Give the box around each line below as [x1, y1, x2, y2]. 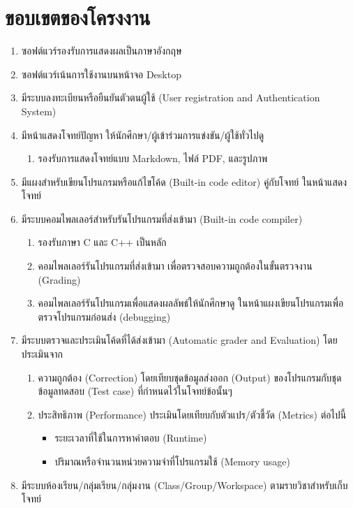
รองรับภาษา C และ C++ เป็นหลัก [38, 235, 167, 249]
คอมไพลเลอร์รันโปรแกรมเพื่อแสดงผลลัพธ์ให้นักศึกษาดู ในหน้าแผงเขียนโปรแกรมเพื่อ [38, 296, 344, 310]
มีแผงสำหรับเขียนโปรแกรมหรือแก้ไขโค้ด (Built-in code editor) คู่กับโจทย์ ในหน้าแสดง [21, 174, 347, 189]
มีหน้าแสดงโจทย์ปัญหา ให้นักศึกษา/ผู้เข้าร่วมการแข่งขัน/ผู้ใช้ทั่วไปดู [21, 127, 264, 142]
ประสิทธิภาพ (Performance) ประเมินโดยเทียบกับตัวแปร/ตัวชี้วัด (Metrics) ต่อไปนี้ [38, 407, 347, 421]
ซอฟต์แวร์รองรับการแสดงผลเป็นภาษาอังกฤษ [21, 43, 182, 58]
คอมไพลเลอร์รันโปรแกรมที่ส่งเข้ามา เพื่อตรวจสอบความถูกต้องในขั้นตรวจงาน [38, 259, 313, 273]
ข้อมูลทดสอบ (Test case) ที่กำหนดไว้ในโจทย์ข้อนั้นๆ [38, 384, 232, 398]
